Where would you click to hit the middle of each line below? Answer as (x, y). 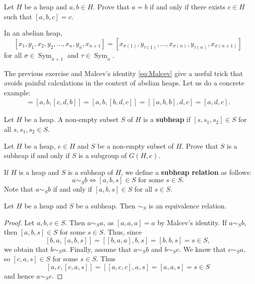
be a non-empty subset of (135, 145)
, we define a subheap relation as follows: (186, 172)
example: (17, 92)
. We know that (202, 249)
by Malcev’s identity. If (192, 222)
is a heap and (39, 172)
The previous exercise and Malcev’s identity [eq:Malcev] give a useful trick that (124, 73)
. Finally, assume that (98, 249)
